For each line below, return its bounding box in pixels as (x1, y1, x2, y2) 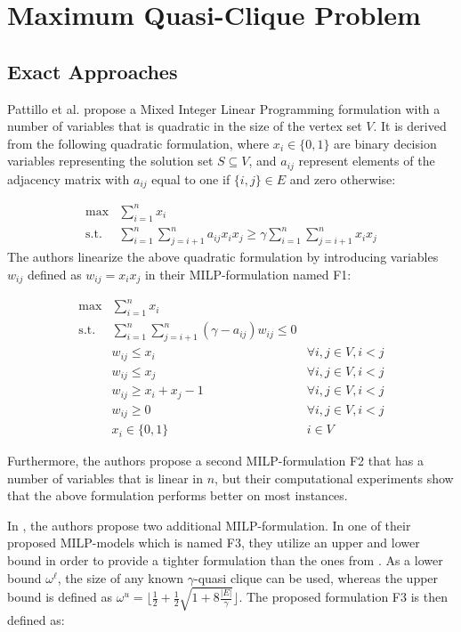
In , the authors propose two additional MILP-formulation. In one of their (7, 515, 411, 534)
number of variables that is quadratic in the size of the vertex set (7, 117, 362, 135)
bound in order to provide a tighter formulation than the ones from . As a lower (7, 551, 443, 570)
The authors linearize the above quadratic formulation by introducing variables (7, 247, 439, 265)
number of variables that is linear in (7, 468, 204, 487)
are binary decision (334, 134, 437, 152)
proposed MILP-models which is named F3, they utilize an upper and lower (7, 533, 420, 552)
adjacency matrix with (7, 169, 130, 188)
